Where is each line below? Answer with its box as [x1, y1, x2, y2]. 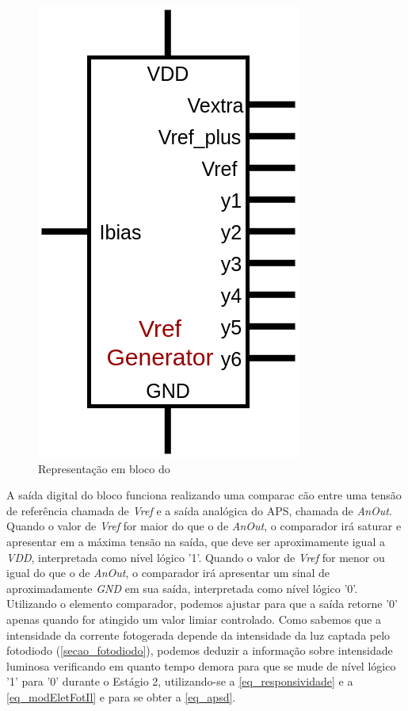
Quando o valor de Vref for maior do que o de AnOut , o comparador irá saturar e [6, 518, 402, 534]
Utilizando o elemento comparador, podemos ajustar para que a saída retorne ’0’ [6, 595, 398, 612]
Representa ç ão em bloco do [38, 460, 170, 476]
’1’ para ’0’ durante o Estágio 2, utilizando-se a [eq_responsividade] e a [6, 673, 353, 690]
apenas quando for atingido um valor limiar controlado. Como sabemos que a [6, 610, 381, 627]
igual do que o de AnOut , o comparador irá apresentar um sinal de [6, 564, 330, 581]
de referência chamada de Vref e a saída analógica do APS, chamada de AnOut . [6, 502, 392, 518]
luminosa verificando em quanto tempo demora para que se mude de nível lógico [6, 657, 396, 674]
